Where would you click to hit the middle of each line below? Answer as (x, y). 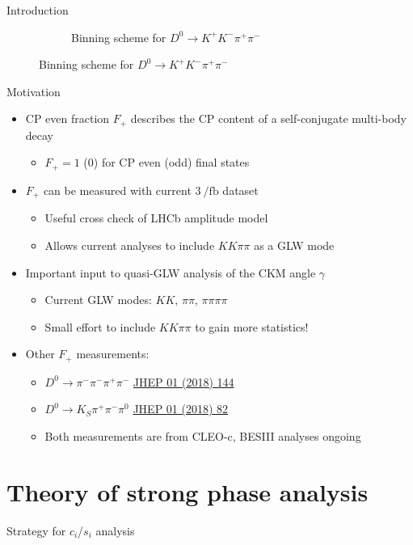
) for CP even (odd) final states (171, 162)
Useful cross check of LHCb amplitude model (156, 218)
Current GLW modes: (98, 300)
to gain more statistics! (252, 326)
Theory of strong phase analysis (188, 491)
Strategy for (36, 530)
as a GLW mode (294, 245)
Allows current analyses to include (130, 245)
